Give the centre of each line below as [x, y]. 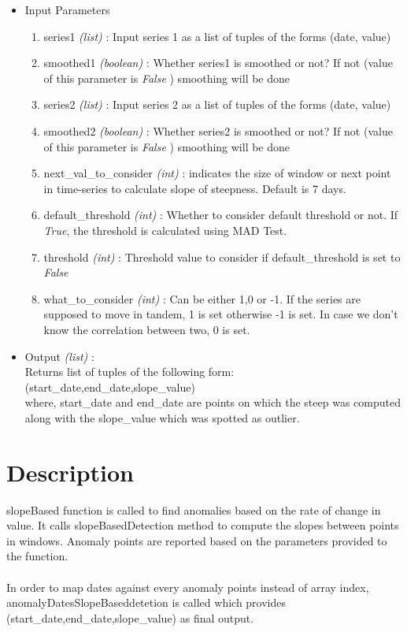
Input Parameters [67, 9]
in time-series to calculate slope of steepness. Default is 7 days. [195, 188]
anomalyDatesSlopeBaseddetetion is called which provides [146, 602]
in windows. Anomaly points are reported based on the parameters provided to [197, 540]
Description [70, 472]
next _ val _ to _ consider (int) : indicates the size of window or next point [217, 173]
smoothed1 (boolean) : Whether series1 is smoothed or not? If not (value [218, 63]
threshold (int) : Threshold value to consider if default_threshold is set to [222, 257]
